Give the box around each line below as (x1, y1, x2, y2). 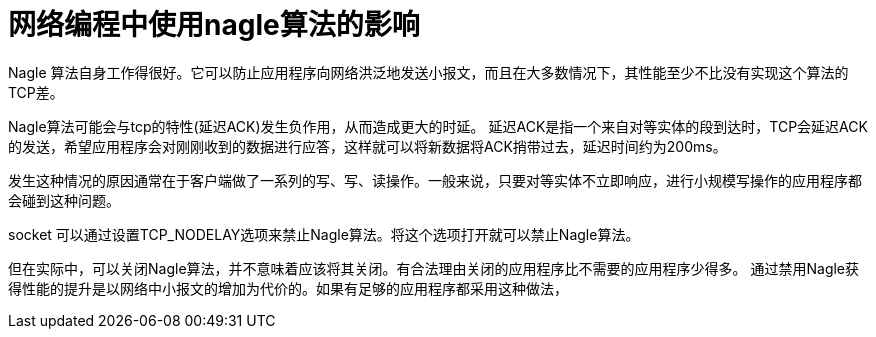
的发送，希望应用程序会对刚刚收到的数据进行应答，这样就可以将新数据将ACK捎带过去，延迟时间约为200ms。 (8, 137, 727, 155)
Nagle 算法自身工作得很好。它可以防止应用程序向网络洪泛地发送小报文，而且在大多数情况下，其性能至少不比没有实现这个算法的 (8, 63, 849, 81)
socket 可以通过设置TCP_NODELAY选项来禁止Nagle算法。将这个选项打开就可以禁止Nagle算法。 (8, 225, 640, 243)
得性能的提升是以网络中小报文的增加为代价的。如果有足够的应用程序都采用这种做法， (8, 279, 568, 297)
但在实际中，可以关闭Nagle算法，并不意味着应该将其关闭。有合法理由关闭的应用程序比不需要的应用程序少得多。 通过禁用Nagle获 (8, 259, 860, 277)
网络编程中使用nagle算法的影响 (8, 8, 420, 42)
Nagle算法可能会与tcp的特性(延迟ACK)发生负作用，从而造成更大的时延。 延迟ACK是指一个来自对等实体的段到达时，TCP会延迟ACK (8, 117, 868, 135)
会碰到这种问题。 (8, 191, 120, 209)
